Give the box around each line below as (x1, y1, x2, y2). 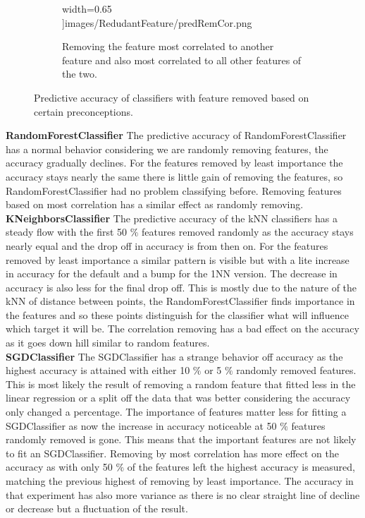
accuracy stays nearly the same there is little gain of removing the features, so (6, 169, 343, 183)
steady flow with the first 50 (6, 224, 128, 239)
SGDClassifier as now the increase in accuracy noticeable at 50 (6, 418, 277, 433)
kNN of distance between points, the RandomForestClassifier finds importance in (6, 294, 355, 308)
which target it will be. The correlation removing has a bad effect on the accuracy (6, 321, 359, 336)
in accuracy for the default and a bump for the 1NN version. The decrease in (6, 266, 338, 281)
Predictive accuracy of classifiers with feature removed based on (34, 90, 309, 104)
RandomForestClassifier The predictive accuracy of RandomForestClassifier (6, 128, 347, 143)
